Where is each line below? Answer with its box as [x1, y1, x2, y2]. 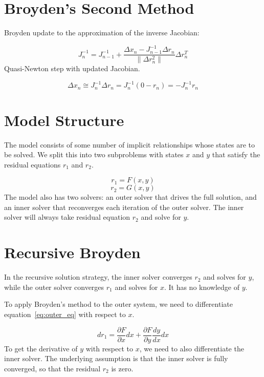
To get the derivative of [4, 343, 78, 353]
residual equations [4, 159, 61, 170]
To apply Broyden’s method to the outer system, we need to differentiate [4, 299, 233, 309]
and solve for [141, 212, 181, 222]
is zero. [111, 363, 134, 373]
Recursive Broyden [4, 242, 141, 263]
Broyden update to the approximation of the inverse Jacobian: [4, 27, 200, 38]
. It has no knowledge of [164, 281, 239, 292]
